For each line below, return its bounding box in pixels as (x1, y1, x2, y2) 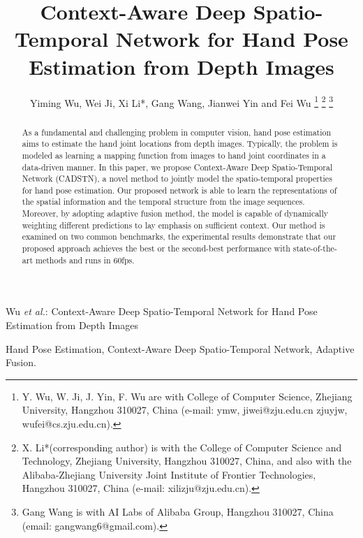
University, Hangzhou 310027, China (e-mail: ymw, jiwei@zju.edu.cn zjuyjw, (22, 402, 348, 417)
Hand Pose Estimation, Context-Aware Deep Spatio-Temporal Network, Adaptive (6, 341, 355, 356)
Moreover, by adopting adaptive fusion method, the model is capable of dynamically (22, 208, 329, 219)
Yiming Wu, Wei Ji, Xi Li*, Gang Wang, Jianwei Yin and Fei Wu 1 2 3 (29, 93, 334, 110)
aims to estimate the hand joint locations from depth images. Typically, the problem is (22, 138, 338, 150)
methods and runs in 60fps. (35, 254, 135, 266)
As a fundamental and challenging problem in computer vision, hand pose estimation (22, 126, 332, 138)
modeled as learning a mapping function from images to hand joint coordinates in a (22, 149, 326, 161)
